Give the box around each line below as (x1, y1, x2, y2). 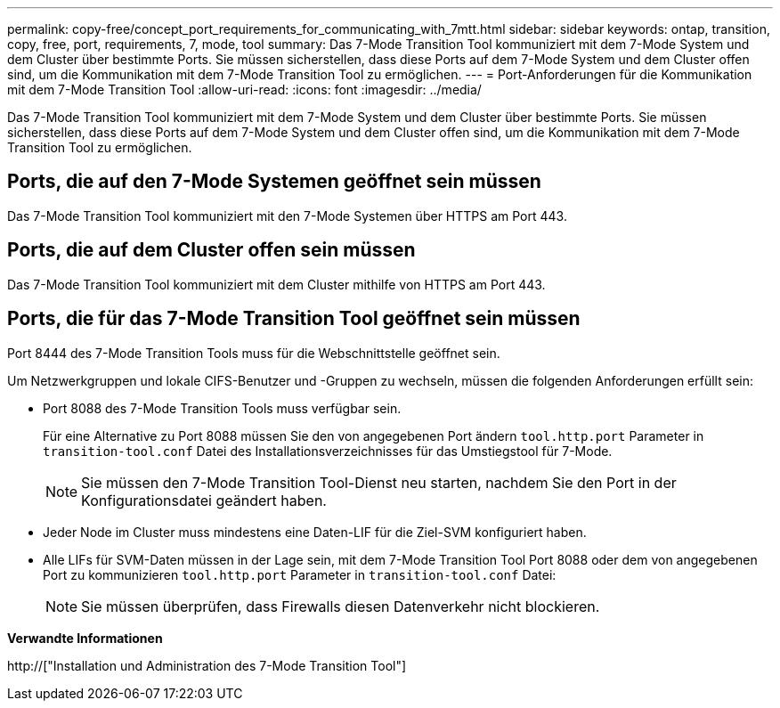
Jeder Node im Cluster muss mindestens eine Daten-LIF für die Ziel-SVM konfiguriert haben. (43, 524, 587, 540)
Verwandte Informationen (7, 630, 163, 646)
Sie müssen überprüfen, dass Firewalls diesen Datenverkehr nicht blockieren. (81, 597, 600, 615)
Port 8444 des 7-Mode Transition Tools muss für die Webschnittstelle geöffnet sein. (7, 345, 500, 361)
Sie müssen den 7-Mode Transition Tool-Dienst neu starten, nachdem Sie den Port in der (81, 473, 677, 492)
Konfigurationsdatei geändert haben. (81, 491, 327, 509)
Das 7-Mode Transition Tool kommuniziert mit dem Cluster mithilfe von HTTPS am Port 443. (7, 276, 546, 292)
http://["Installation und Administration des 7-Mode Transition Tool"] (7, 657, 407, 673)
